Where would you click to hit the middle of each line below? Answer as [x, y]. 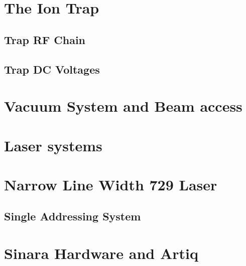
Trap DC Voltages [52, 69]
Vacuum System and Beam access [123, 106]
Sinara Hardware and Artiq [101, 253]
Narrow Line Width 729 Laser [111, 184]
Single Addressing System [73, 216]
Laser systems [53, 145]
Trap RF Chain [45, 39]
